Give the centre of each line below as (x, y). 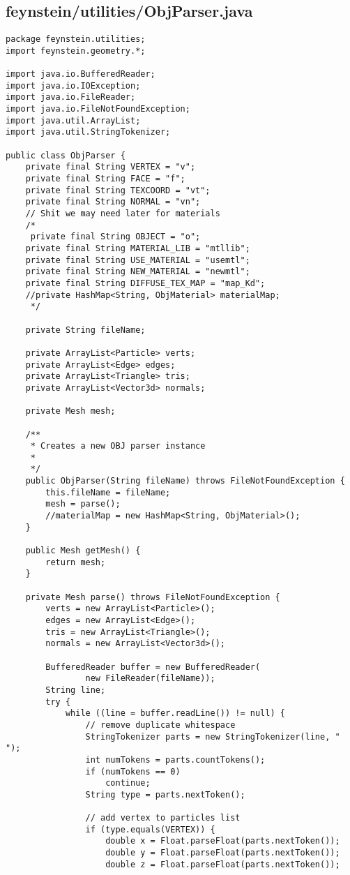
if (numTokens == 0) (133, 771)
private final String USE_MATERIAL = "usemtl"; (138, 260)
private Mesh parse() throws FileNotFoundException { (153, 597)
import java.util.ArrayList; (73, 120)
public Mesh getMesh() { (83, 551)
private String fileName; (85, 330)
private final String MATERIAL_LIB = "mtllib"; (138, 249)
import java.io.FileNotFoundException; (98, 109)
